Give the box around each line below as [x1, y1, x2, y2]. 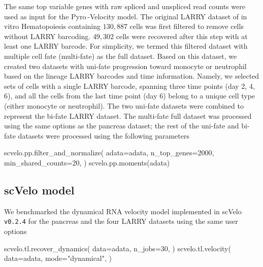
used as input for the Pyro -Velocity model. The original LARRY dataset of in [4, 11, 247, 21]
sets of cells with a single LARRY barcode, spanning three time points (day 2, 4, [4, 80, 255, 91]
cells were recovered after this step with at [116, 30, 248, 41]
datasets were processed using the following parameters [18, 130, 189, 141]
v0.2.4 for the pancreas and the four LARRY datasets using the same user [4, 216, 238, 226]
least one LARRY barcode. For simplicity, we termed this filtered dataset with [4, 41, 248, 51]
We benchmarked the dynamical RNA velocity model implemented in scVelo [4, 206, 242, 216]
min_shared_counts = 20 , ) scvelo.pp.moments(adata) [4, 157, 170, 168]
